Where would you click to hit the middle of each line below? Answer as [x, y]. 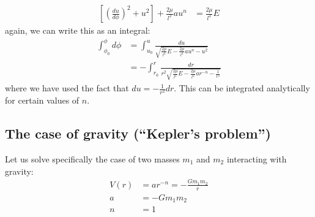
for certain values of [42, 100]
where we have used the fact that [67, 88]
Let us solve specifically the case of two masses [92, 159]
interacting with [257, 159]
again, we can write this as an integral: [78, 30]
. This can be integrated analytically [242, 88]
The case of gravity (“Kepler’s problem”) [138, 133]
